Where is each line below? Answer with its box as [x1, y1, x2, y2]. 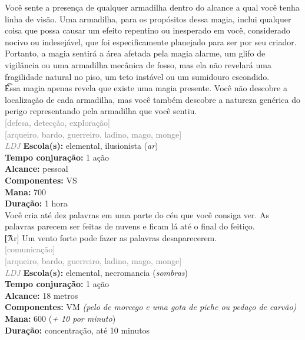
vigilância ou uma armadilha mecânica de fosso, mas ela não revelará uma [5, 58, 271, 71]
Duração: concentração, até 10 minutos [5, 324, 150, 336]
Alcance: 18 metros [5, 289, 78, 301]
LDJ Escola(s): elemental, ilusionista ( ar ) [5, 139, 158, 152]
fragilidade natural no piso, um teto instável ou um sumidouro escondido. [5, 70, 270, 82]
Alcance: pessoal [5, 162, 68, 175]
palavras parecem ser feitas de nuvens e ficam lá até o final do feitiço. [5, 220, 255, 232]
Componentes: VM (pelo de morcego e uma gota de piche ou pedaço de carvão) [5, 301, 297, 313]
